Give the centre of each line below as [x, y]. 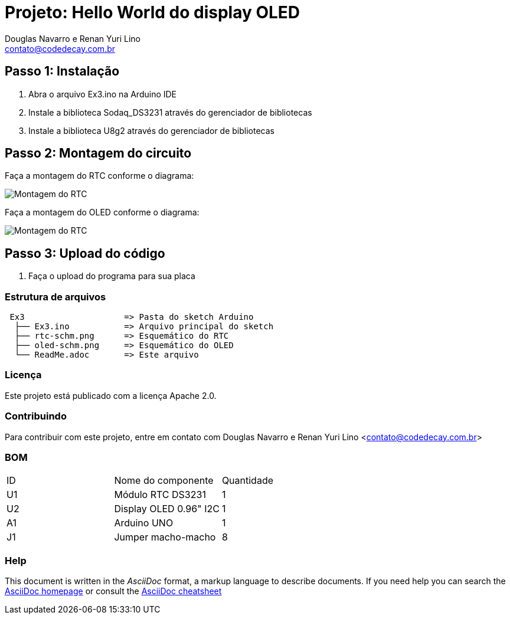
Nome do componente [164, 481]
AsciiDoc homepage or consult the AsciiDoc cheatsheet [113, 591]
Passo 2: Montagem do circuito [98, 153]
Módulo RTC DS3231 [160, 495]
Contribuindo [36, 416]
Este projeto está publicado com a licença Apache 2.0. [111, 395]
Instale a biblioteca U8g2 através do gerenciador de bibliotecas [151, 130]
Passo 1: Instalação [62, 71]
